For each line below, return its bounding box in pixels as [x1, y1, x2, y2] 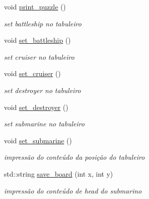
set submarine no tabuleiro [4, 118, 85, 129]
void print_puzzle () [4, 1, 66, 11]
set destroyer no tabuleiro [4, 85, 81, 95]
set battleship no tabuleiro [4, 18, 81, 28]
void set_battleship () [4, 35, 71, 45]
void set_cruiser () [4, 68, 61, 79]
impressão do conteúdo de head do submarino [4, 185, 142, 196]
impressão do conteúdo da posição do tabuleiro [4, 152, 145, 162]
